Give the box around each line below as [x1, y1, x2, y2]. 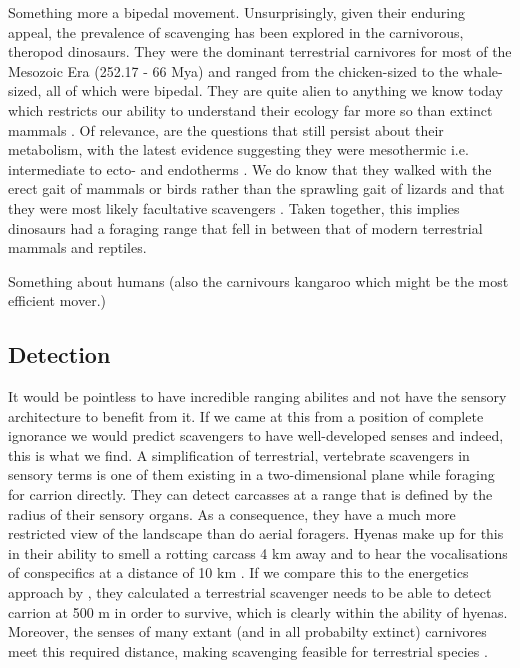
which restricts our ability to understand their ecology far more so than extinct [8, 99, 493, 120]
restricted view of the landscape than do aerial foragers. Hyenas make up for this [8, 523, 504, 544]
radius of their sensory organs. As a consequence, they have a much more [8, 503, 456, 524]
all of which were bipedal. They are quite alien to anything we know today [46, 80, 503, 101]
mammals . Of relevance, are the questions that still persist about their [8, 119, 444, 140]
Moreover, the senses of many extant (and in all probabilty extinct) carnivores [8, 621, 487, 642]
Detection [8, 339, 111, 370]
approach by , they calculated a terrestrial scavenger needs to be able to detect [8, 582, 492, 603]
